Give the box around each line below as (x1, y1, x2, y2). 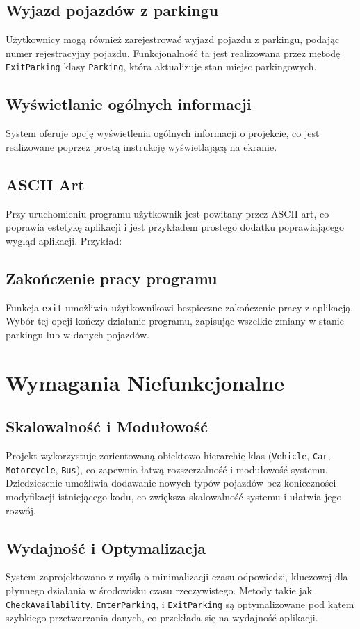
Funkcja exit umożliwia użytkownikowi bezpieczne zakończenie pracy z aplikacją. (6, 300, 354, 314)
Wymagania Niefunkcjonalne (6, 368, 284, 396)
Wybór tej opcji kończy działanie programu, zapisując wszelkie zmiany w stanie (6, 313, 344, 328)
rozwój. (6, 503, 36, 517)
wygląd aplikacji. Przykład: (6, 233, 122, 247)
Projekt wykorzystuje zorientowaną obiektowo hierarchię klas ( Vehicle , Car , (6, 448, 331, 463)
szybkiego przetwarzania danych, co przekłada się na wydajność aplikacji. (6, 610, 318, 625)
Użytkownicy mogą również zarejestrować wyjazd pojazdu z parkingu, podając (6, 32, 340, 47)
